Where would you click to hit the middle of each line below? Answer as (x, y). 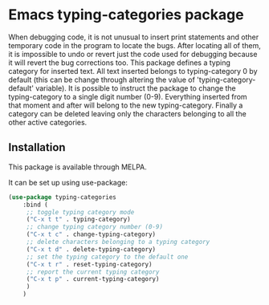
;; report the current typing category (93, 272)
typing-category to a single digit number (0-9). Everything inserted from (128, 96)
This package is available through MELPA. (77, 167)
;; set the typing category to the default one (107, 257)
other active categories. (48, 122)
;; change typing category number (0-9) (94, 227)
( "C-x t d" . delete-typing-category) (91, 249)
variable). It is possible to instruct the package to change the (136, 88)
